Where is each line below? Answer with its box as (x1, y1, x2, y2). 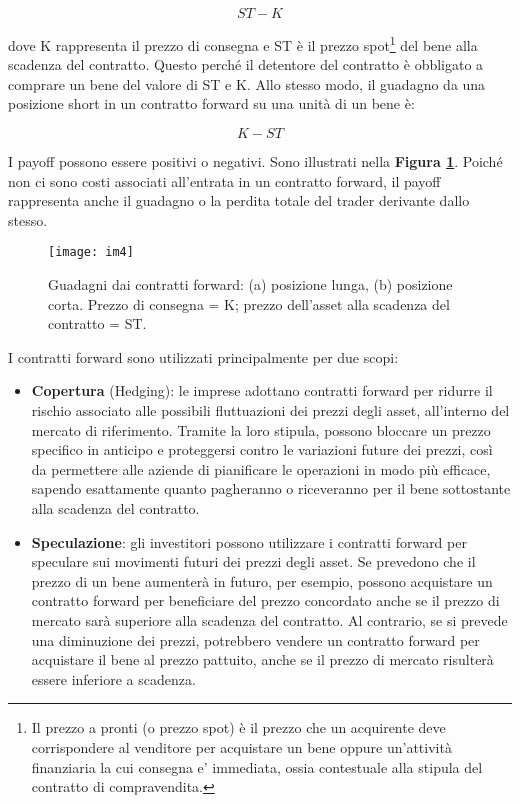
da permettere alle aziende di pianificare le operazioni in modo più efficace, (31, 458, 491, 479)
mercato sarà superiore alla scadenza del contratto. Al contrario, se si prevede (31, 609, 508, 630)
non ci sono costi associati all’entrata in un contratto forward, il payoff (8, 170, 441, 191)
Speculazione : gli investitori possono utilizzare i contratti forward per (31, 531, 467, 552)
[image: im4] (48, 245, 134, 260)
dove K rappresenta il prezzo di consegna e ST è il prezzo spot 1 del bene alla (8, 32, 478, 55)
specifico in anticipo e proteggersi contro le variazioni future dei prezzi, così (31, 439, 493, 460)
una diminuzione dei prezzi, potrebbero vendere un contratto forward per (31, 629, 480, 650)
